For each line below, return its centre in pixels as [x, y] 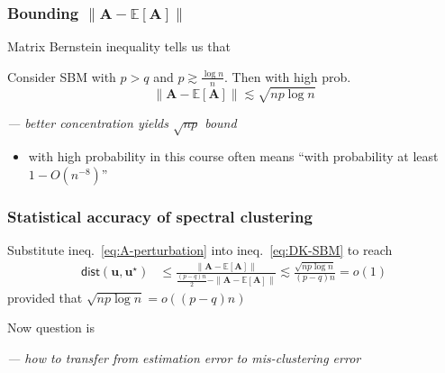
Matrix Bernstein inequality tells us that [119, 46]
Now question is [51, 328]
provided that [45, 297]
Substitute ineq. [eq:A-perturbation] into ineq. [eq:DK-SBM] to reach [200, 249]
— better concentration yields [88, 123]
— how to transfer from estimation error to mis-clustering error [184, 358]
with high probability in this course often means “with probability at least [233, 156]
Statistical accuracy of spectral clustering [160, 216]
